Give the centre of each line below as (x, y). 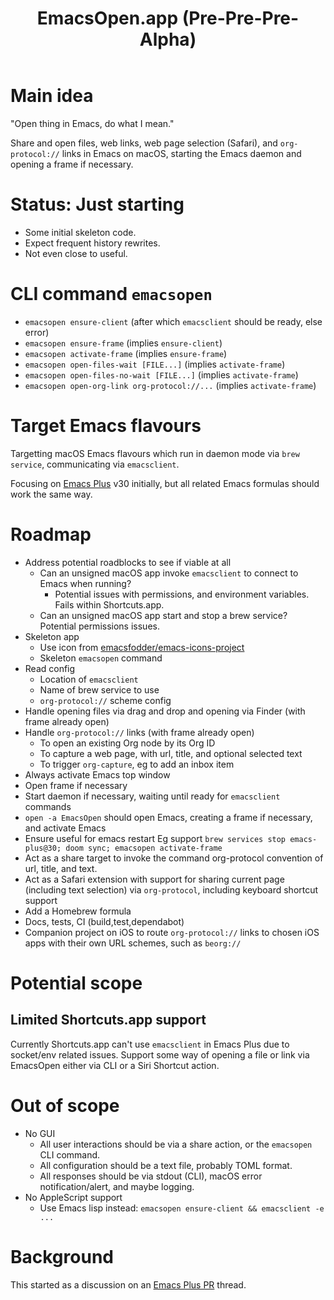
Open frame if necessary (76, 785)
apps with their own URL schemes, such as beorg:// (133, 943)
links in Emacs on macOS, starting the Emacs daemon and (181, 153)
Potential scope (76, 983)
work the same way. (51, 494)
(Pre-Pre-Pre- (240, 18)
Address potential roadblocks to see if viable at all (128, 562)
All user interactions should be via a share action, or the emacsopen (176, 1144)
